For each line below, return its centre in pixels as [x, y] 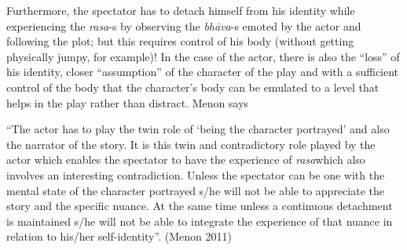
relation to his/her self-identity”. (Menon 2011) [119, 236]
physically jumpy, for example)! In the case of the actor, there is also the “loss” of [203, 56]
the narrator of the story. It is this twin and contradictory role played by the [191, 144]
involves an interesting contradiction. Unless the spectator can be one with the [196, 174]
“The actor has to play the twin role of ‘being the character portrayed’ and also [198, 129]
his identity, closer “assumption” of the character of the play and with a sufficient [203, 72]
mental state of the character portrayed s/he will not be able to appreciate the [195, 190]
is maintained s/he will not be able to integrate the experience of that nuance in [200, 221]
